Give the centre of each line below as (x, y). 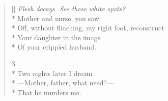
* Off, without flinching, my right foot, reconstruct (88, 28)
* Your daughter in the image (56, 37)
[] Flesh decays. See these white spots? (69, 8)
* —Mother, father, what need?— (63, 83)
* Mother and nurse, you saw (55, 18)
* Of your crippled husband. (54, 47)
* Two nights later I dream (52, 73)
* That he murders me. (46, 92)
